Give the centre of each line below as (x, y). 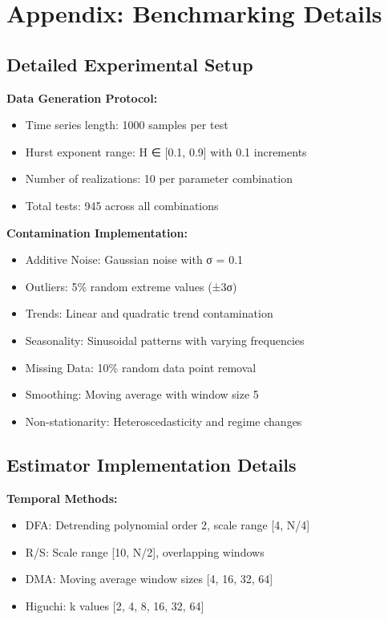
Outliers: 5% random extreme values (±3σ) (131, 286)
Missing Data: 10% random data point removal (141, 367)
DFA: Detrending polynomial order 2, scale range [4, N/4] (168, 525)
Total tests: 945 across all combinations (122, 205)
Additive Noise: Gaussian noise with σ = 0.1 (134, 259)
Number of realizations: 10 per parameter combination (159, 178)
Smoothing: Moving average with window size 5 (142, 394)
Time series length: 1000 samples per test (127, 125)
